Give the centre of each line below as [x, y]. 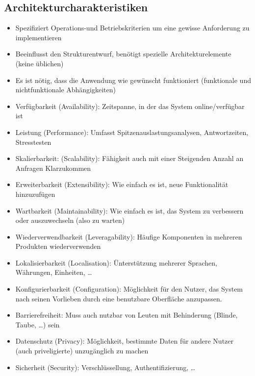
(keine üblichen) [39, 63]
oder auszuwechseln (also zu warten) [70, 220]
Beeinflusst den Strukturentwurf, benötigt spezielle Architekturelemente [123, 54]
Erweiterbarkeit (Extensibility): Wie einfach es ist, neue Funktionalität [122, 184]
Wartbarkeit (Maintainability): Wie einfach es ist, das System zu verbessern [129, 210]
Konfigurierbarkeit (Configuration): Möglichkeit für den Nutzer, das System [129, 289]
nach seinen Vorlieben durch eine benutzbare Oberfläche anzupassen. [119, 298]
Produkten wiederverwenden [58, 246]
